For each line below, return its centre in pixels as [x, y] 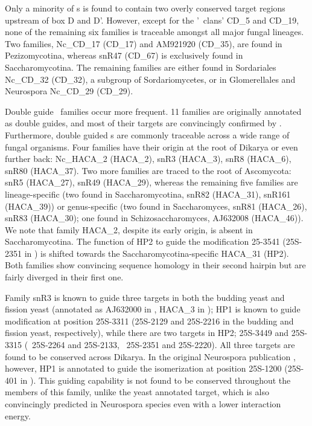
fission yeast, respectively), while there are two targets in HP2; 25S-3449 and [147, 333]
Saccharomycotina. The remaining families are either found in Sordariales [141, 67]
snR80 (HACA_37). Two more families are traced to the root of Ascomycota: [148, 170]
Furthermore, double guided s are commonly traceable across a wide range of [147, 134]
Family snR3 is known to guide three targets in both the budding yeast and [145, 297]
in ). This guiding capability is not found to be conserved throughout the [155, 380]
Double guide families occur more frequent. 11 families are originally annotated [153, 111]
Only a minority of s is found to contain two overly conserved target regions [145, 8]
